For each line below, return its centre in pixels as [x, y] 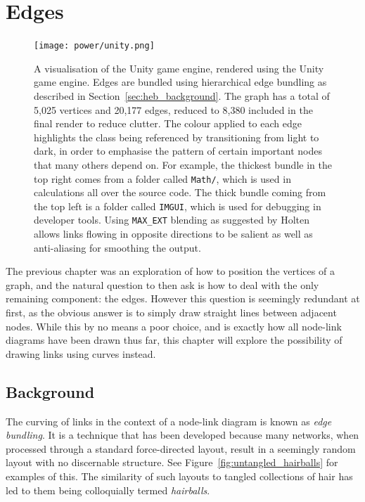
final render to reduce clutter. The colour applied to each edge [168, 123]
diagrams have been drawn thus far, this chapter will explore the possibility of [174, 340]
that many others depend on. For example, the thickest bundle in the [183, 164]
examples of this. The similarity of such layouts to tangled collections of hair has [179, 476]
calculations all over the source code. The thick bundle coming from [180, 192]
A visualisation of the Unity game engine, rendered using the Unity [179, 68]
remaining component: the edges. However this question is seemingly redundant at [183, 298]
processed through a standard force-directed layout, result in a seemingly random [181, 448]
